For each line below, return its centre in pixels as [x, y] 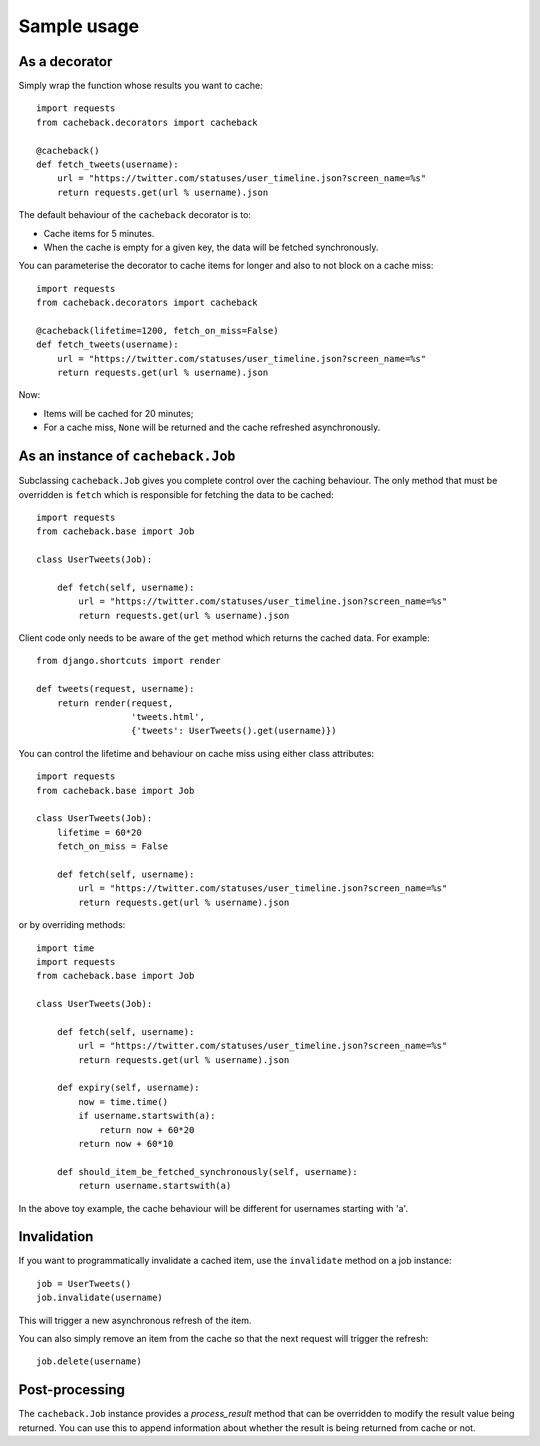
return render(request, [115, 703]
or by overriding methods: [72, 925]
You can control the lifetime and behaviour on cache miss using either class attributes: [196, 753]
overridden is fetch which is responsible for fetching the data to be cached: [176, 494]
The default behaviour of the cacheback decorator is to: [135, 215]
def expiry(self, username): [128, 1088]
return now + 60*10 [126, 1143]
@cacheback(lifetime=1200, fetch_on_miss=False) [157, 330]
